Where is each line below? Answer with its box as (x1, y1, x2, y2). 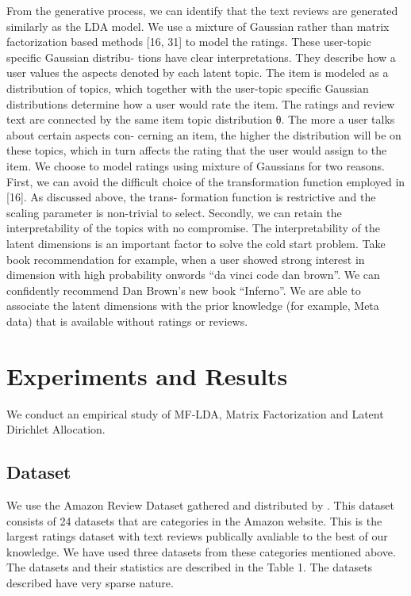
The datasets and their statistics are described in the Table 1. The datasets (6, 559, 373, 575)
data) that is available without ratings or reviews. (6, 312, 248, 329)
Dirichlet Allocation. (6, 421, 106, 437)
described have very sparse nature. (6, 574, 174, 590)
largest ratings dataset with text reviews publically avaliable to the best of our (6, 528, 388, 544)
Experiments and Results (6, 359, 288, 392)
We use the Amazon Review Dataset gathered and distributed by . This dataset (6, 496, 394, 513)
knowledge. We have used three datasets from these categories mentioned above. (6, 543, 396, 560)
